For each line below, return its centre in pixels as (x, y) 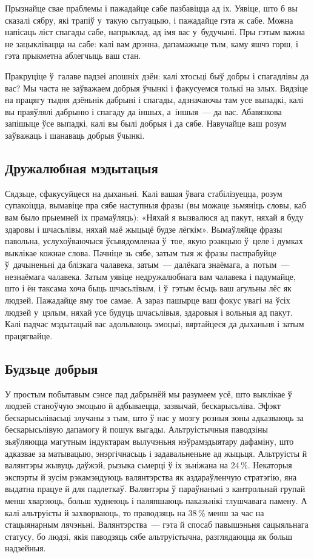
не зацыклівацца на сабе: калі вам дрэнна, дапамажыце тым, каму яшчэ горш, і (152, 43)
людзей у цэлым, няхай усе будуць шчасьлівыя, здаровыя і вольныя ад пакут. (149, 312)
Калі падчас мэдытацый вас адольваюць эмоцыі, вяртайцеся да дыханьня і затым (155, 324)
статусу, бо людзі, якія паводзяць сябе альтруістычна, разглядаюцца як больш (149, 536)
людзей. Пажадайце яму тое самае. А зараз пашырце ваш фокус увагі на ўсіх (148, 300)
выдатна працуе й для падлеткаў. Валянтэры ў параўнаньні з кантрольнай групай (155, 489)
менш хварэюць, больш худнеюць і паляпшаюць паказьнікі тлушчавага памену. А (156, 500)
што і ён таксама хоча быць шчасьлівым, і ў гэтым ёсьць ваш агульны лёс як (148, 288)
